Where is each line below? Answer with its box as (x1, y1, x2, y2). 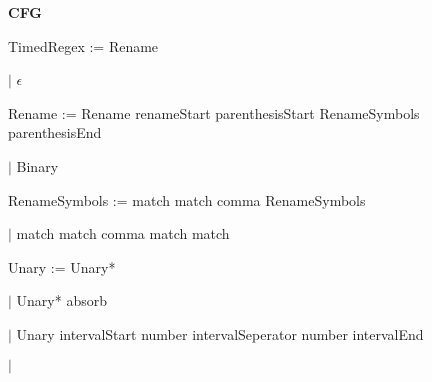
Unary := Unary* (8, 256, 116, 277)
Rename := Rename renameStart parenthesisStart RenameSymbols (8, 102, 420, 123)
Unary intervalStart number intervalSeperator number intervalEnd (16, 323, 424, 344)
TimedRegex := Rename (8, 35, 159, 56)
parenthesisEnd (8, 122, 102, 143)
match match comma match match (16, 223, 230, 244)
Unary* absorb (16, 290, 107, 311)
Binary (16, 155, 59, 176)
